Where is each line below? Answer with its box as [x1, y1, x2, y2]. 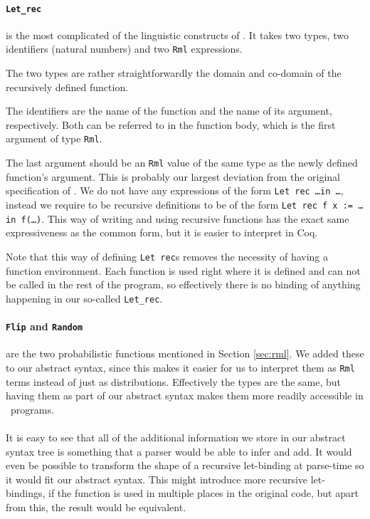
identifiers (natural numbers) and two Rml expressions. [6, 41, 243, 56]
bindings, [6, 486, 46, 500]
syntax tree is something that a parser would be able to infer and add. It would [6, 444, 352, 458]
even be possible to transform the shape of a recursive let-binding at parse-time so [6, 458, 364, 473]
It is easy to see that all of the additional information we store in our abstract [6, 429, 346, 444]
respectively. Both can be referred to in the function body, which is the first [6, 117, 336, 132]
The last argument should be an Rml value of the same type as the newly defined [6, 155, 358, 170]
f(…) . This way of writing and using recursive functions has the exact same [21, 211, 349, 226]
